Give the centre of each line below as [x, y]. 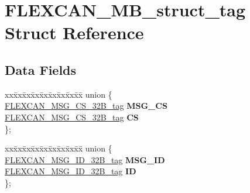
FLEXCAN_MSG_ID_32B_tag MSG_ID [85, 159]
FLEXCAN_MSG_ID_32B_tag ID [71, 171]
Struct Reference [74, 32]
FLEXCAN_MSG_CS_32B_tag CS [72, 117]
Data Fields [41, 69]
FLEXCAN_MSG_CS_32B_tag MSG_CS [86, 106]
